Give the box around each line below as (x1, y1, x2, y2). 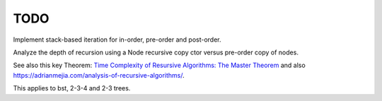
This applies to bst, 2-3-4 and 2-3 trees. (13, 84, 131, 93)
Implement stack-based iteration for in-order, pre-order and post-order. (13, 35, 222, 44)
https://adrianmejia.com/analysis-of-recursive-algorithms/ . (13, 71, 185, 79)
